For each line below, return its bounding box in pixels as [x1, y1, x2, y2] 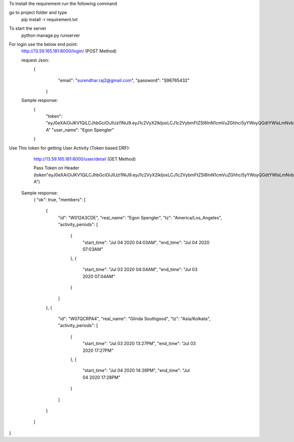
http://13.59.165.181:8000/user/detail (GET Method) [33, 156, 136, 162]
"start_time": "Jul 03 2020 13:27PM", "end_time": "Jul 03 [82, 341, 196, 347]
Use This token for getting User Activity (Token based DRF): [9, 145, 130, 151]
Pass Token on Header [33, 165, 79, 171]
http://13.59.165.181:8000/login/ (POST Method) [21, 48, 117, 54]
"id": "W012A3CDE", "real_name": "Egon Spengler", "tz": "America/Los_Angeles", [58, 214, 222, 220]
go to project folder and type [9, 10, 67, 16]
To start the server [9, 25, 47, 31]
